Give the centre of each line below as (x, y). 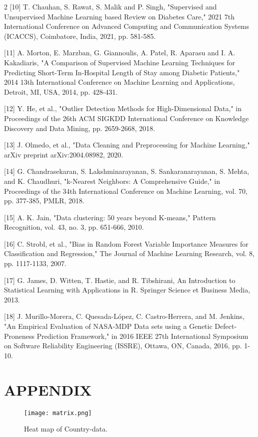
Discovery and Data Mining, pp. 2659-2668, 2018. (80, 128)
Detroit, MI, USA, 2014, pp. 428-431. (61, 91)
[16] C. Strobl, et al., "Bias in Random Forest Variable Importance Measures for (126, 243)
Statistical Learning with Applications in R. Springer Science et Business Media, (127, 290)
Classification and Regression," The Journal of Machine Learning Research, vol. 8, (129, 253)
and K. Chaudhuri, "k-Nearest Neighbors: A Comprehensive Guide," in (112, 181)
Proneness (19, 336)
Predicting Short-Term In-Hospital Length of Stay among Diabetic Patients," (122, 72)
